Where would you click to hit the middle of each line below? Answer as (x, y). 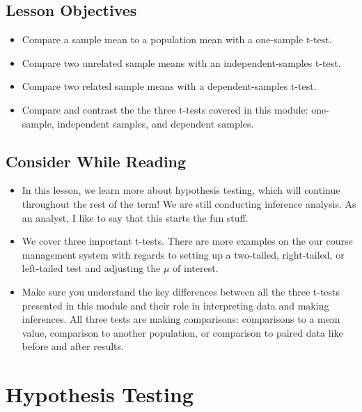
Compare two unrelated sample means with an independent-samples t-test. (181, 62)
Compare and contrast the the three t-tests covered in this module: (165, 109)
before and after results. (73, 346)
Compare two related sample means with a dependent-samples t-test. (169, 86)
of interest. (196, 268)
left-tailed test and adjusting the (91, 268)
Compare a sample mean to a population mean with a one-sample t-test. (177, 39)
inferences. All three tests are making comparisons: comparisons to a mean (181, 319)
